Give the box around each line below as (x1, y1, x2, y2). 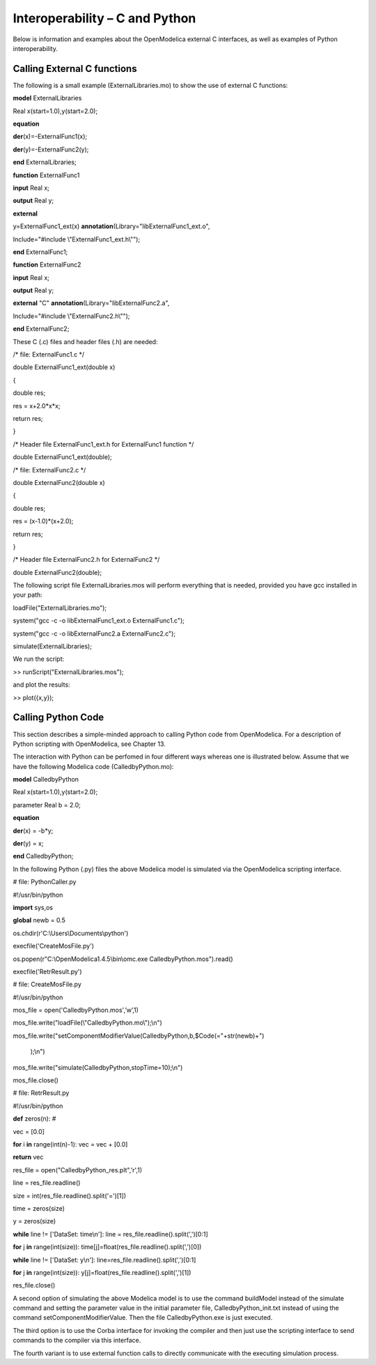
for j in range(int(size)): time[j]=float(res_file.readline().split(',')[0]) (13, 1243, 202, 1251)
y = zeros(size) (13, 1217, 56, 1225)
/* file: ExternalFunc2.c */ (13, 465, 86, 474)
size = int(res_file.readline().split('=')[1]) (13, 1191, 127, 1200)
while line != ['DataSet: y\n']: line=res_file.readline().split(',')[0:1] (13, 1255, 196, 1264)
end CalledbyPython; (13, 852, 74, 860)
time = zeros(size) (13, 1204, 65, 1212)
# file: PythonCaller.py (13, 878, 77, 886)
